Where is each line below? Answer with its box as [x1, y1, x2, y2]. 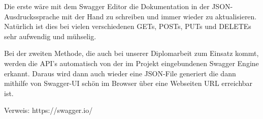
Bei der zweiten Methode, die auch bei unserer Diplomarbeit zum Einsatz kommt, [4, 48, 259, 58]
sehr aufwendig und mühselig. [4, 31, 96, 41]
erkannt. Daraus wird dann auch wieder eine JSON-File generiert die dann [4, 68, 236, 78]
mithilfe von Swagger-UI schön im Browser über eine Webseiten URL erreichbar [4, 78, 253, 88]
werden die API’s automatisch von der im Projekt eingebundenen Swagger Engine [4, 57, 259, 68]
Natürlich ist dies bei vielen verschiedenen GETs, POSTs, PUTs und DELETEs [4, 21, 251, 32]
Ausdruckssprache [4, 11, 59, 21]
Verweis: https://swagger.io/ [4, 105, 93, 115]
